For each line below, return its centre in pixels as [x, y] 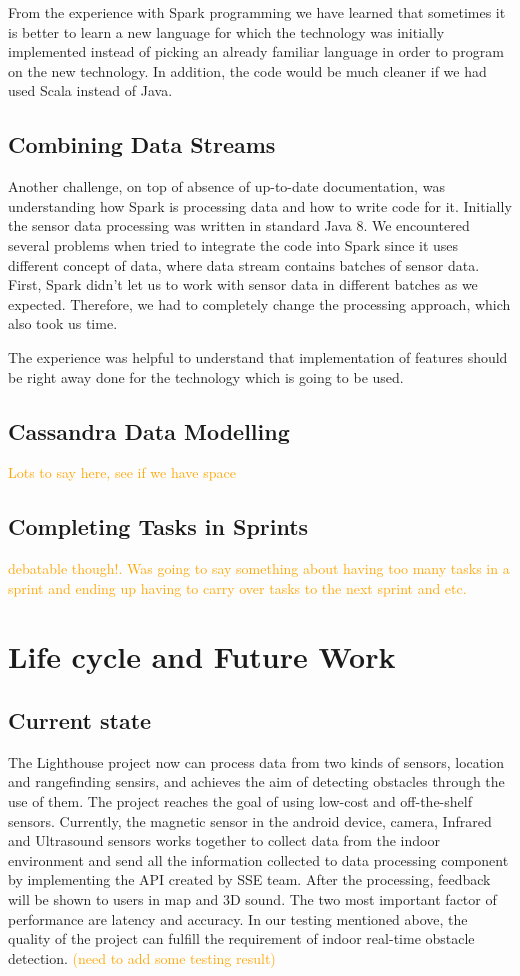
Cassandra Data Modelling [149, 430]
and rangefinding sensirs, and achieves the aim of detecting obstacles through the [256, 781]
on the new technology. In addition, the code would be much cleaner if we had [247, 70]
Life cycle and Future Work [202, 656]
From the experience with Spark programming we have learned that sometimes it [257, 12]
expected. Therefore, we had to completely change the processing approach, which [259, 303]
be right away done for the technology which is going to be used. [206, 376]
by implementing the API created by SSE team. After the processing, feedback [249, 879]
